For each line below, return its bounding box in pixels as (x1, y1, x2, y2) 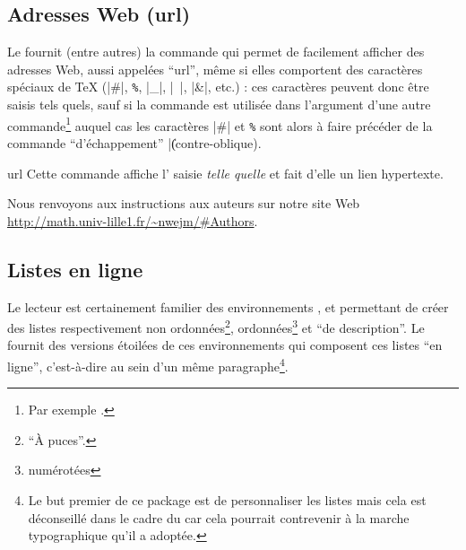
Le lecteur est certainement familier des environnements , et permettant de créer (7, 297, 449, 316)
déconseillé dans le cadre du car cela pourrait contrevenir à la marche (28, 508, 410, 527)
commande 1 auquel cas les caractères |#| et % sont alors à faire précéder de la (7, 113, 433, 135)
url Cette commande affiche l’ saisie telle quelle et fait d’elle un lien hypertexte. (7, 163, 444, 182)
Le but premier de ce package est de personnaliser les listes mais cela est (28, 491, 427, 509)
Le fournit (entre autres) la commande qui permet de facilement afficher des (7, 42, 425, 61)
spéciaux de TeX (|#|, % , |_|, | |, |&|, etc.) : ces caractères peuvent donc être (7, 77, 429, 96)
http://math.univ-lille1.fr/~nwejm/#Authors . (7, 211, 258, 230)
